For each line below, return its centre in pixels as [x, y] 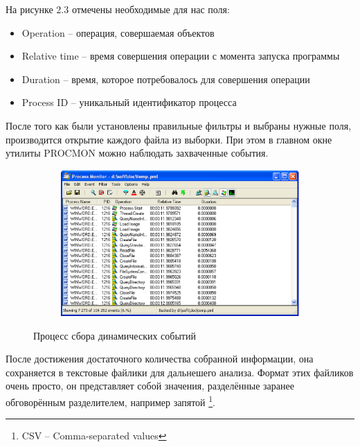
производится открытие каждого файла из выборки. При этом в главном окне [169, 139]
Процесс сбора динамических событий [115, 335]
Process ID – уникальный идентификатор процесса [129, 102]
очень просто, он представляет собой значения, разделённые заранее [150, 386]
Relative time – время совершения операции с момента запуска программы [181, 56]
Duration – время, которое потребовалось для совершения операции [166, 79]
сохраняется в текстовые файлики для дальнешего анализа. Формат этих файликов [180, 372]
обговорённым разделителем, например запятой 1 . [110, 401]
